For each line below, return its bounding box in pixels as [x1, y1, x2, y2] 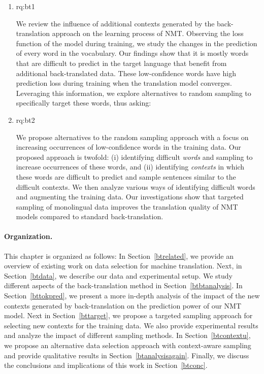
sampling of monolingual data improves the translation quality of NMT [16, 201, 238, 212]
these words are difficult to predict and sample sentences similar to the [16, 171, 236, 182]
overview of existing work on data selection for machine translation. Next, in [4, 260, 242, 271]
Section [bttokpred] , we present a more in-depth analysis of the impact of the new [4, 290, 260, 301]
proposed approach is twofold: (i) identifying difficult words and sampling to [16, 151, 253, 162]
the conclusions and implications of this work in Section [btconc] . [4, 360, 208, 370]
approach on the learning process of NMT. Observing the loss [52, 28, 244, 39]
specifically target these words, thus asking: [16, 97, 151, 108]
